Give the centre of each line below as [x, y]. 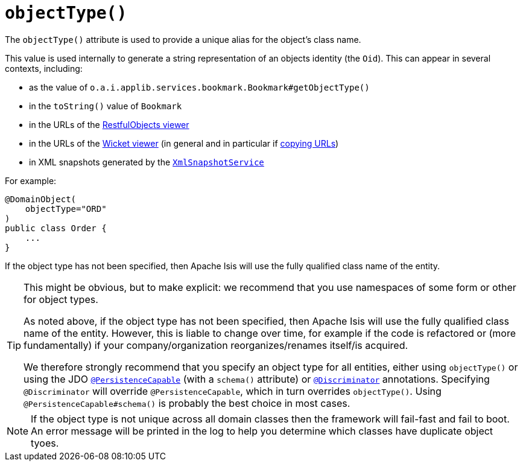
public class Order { [56, 228]
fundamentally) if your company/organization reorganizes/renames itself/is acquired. [216, 345]
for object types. [61, 299]
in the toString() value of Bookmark [106, 106]
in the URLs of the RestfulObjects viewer [109, 124]
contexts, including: [44, 68]
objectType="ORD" [66, 209]
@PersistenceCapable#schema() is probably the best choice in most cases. [187, 403]
